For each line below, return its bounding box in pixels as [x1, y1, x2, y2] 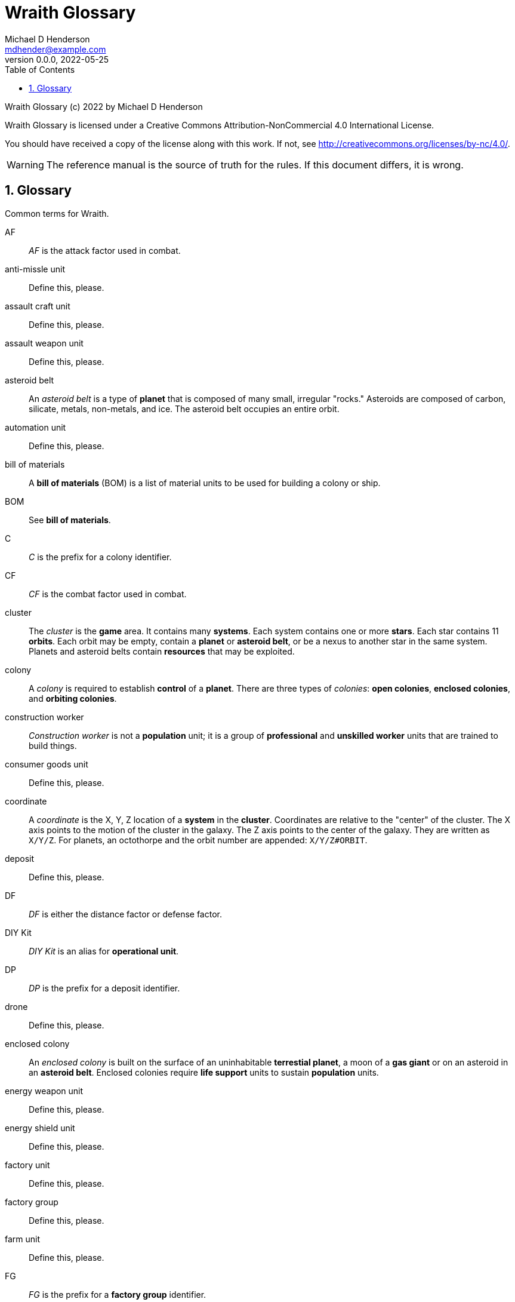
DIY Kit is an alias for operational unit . [29, 945, 179, 956]
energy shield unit [5, 1122, 75, 1133]
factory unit [5, 1159, 50, 1170]
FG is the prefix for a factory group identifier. [29, 1289, 206, 1300]
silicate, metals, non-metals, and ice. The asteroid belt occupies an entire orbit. [29, 403, 340, 414]
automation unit [5, 422, 66, 432]
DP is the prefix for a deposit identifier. [29, 982, 180, 993]
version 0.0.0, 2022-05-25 [5, 54, 109, 65]
